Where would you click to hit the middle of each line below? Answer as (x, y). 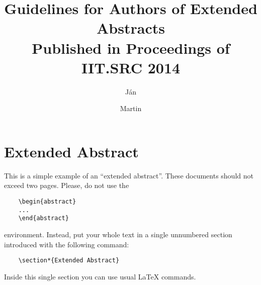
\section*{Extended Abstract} (69, 261)
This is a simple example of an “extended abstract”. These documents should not (129, 175)
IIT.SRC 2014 (131, 67)
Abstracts (131, 28)
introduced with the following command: (67, 244)
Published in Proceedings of (131, 47)
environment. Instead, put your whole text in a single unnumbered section (118, 234)
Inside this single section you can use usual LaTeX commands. (100, 276)
